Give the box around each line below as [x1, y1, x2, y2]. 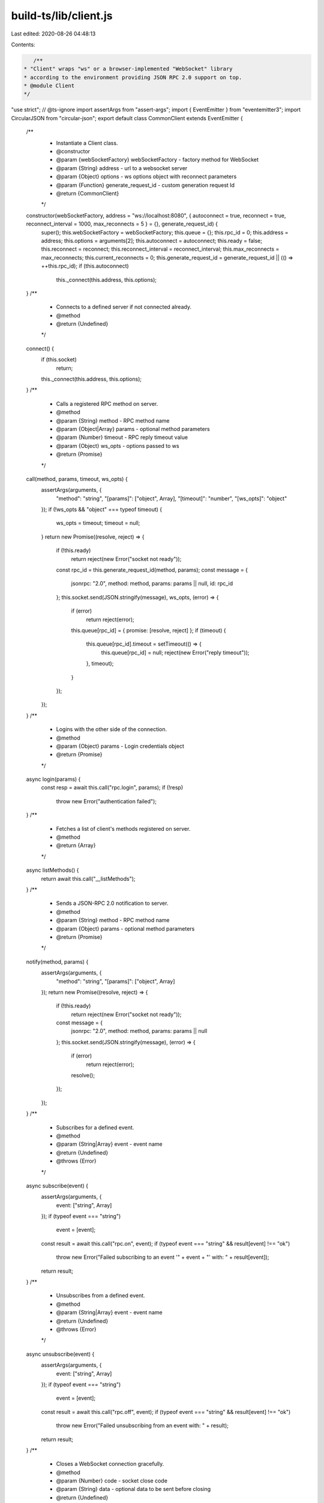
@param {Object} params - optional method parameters [56, 925, 195, 932]
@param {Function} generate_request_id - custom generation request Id [56, 181, 235, 189]
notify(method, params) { [26, 958, 89, 965]
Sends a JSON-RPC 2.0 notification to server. [56, 899, 169, 907]
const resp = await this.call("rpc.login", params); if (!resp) [41, 784, 184, 791]
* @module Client [23, 82, 75, 90]
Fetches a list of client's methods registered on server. [56, 825, 191, 832]
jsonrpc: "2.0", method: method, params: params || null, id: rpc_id [71, 580, 233, 587]
